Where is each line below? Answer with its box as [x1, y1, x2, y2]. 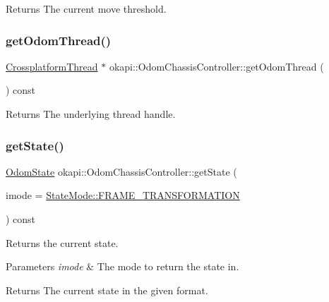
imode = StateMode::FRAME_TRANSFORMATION [6, 188, 240, 203]
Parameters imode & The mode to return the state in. [6, 259, 239, 274]
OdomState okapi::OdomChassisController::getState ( [6, 164, 237, 179]
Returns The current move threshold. [6, 1, 167, 16]
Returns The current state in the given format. [6, 282, 208, 297]
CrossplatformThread [6, 59, 98, 73]
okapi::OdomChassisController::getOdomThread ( [109, 59, 324, 73]
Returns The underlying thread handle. [6, 107, 176, 121]
